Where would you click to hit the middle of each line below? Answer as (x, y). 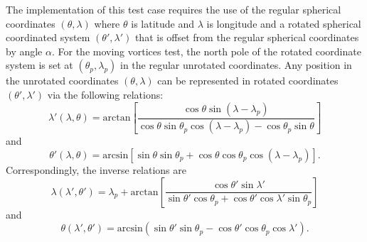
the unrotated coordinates (62, 81)
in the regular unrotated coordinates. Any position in (236, 65)
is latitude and (163, 23)
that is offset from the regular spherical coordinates (247, 37)
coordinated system (48, 37)
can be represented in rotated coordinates (248, 81)
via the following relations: (105, 94)
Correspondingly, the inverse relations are (96, 170)
